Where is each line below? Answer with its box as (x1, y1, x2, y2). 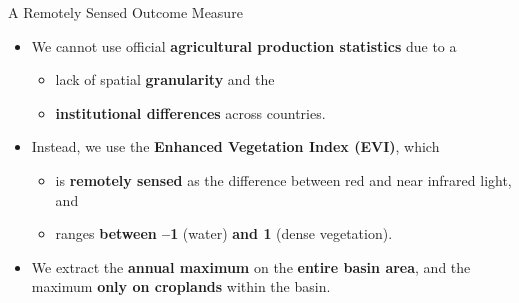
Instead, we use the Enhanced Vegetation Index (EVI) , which (31, 136, 440, 157)
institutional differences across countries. (55, 102, 326, 123)
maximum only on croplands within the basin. (31, 276, 331, 297)
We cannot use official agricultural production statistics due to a (31, 35, 457, 56)
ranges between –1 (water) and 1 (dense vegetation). (55, 223, 393, 244)
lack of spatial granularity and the (55, 69, 275, 90)
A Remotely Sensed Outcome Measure (8, 2, 243, 22)
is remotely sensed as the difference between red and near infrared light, (55, 169, 512, 190)
